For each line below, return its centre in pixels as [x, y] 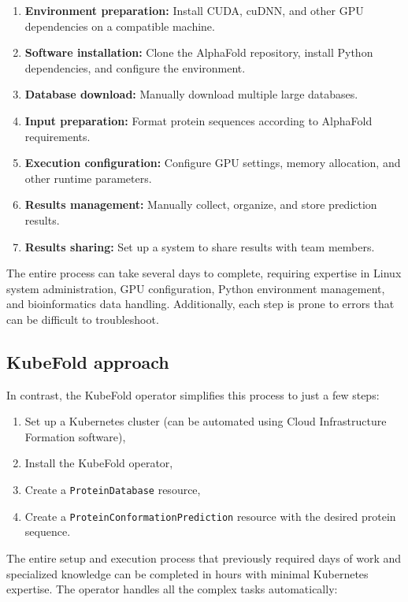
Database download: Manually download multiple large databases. [191, 94]
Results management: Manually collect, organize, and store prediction [201, 204]
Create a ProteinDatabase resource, [113, 490]
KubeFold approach [88, 361]
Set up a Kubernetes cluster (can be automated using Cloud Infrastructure [206, 421]
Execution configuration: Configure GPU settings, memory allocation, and [213, 163]
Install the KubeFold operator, [99, 463]
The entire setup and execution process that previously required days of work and [204, 557]
